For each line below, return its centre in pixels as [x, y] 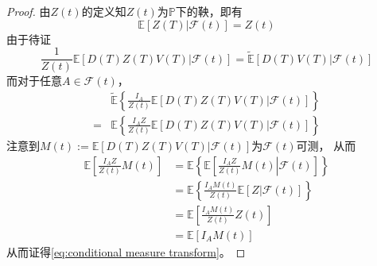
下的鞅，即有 [209, 11]
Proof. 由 [29, 11]
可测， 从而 [326, 145]
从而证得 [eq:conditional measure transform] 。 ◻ [126, 251]
